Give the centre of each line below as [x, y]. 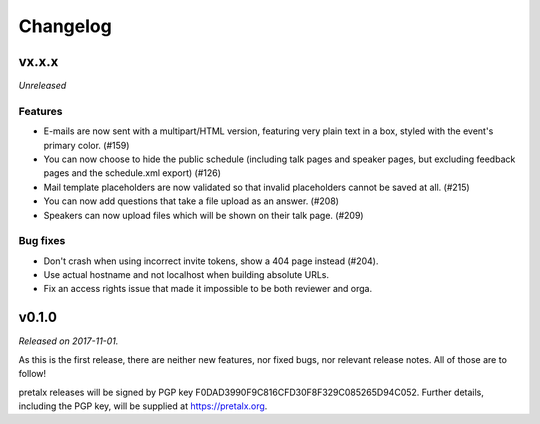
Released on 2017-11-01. [68, 341]
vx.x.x [38, 61]
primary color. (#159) [86, 145]
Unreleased [42, 86]
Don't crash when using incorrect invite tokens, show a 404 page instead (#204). [211, 261]
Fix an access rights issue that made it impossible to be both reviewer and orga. [208, 289]
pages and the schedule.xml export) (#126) [132, 173]
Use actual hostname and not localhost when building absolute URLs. [186, 275]
